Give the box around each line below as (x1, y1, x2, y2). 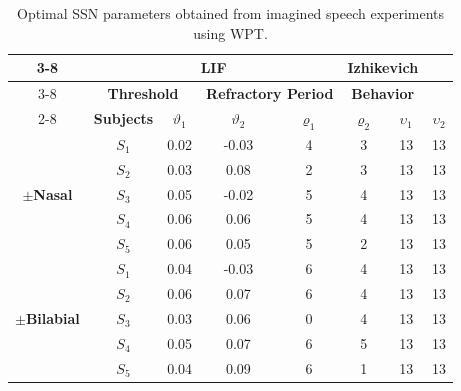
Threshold (107, 83, 179, 104)
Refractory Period (206, 83, 334, 104)
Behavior (351, 83, 415, 104)
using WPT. (193, 22, 268, 43)
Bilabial (25, 307, 80, 328)
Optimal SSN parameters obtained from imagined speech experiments (17, 3, 445, 23)
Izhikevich (347, 57, 419, 78)
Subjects (93, 108, 154, 129)
